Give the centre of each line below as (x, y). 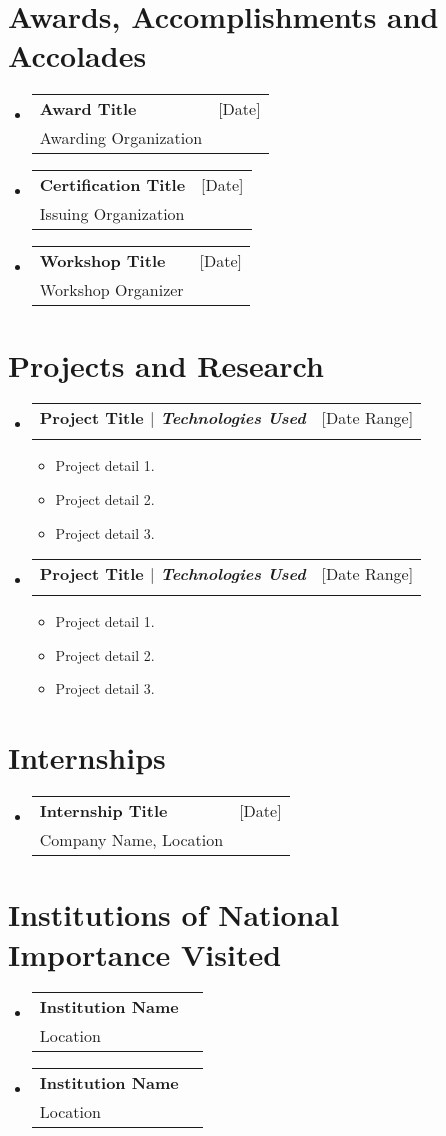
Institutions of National (174, 914)
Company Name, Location (131, 840)
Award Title (88, 109)
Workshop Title (102, 261)
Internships (87, 757)
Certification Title (112, 185)
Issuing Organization (112, 214)
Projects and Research (166, 364)
